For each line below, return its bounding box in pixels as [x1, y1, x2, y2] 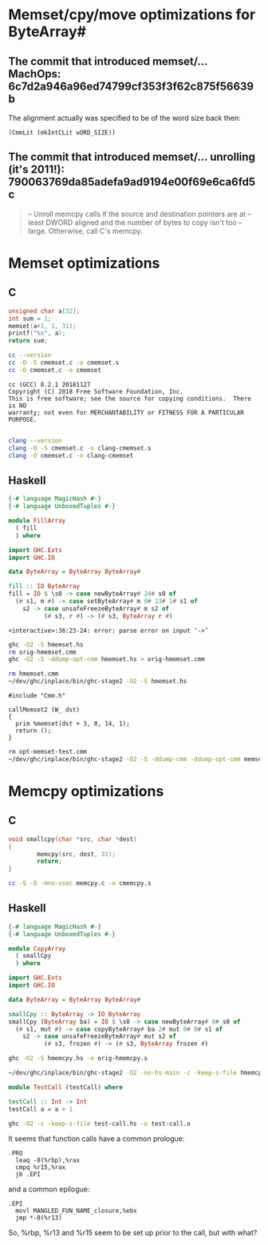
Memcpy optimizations [8, 782, 164, 800]
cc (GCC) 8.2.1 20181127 [8, 380, 91, 389]
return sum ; [8, 337, 48, 345]
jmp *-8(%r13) [15, 1214, 62, 1222]
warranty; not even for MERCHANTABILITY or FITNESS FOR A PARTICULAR [8, 408, 245, 417]
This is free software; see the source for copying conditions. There [8, 394, 251, 402]
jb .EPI [15, 1171, 41, 1179]
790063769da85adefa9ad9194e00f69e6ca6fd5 [8, 175, 256, 189]
